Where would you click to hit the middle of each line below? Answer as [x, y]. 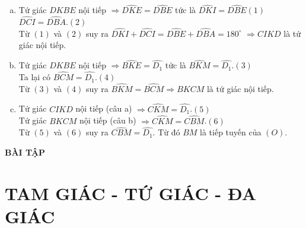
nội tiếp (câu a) [104, 108]
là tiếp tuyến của [231, 132]
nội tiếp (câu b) [108, 120]
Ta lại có [35, 77]
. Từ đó [166, 132]
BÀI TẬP [25, 152]
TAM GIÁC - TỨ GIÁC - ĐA [131, 193]
